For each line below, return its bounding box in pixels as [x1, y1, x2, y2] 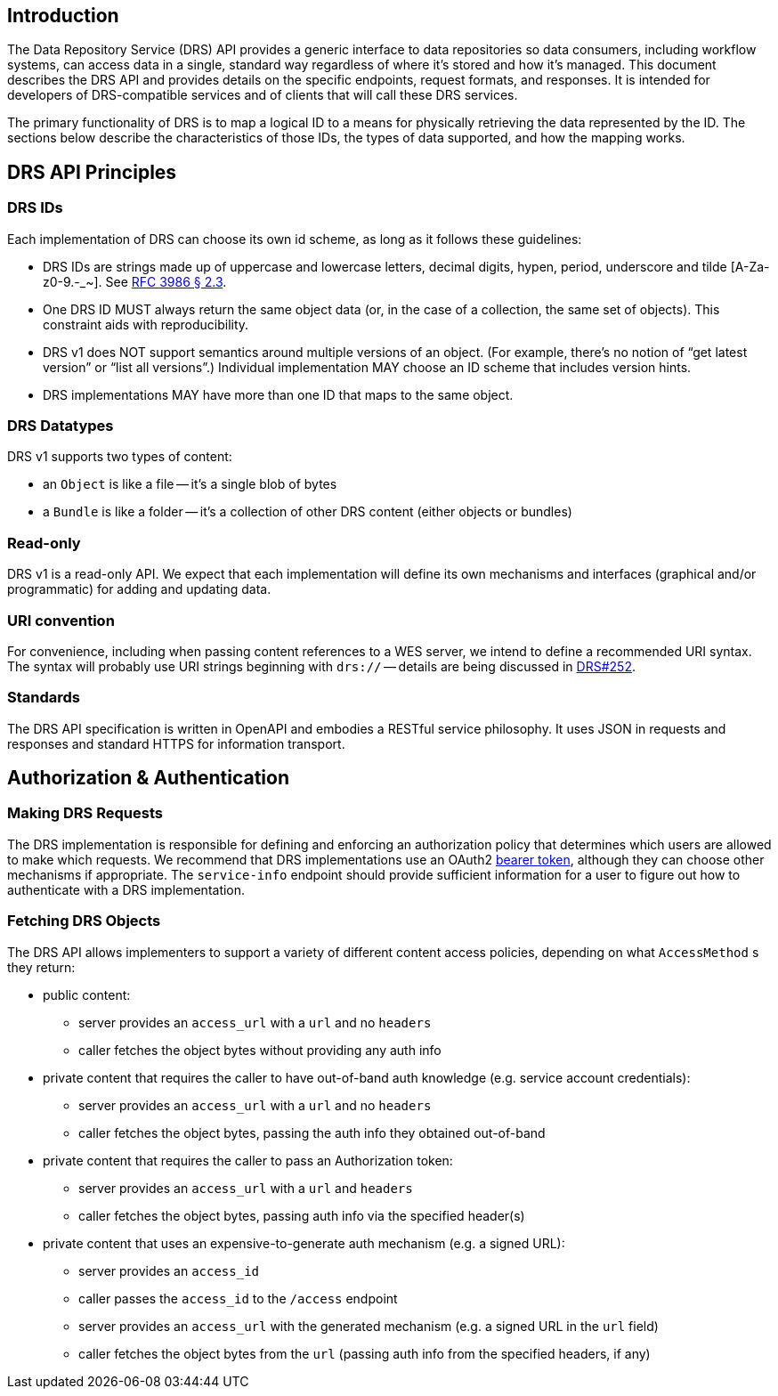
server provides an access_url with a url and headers [78, 1180, 413, 1196]
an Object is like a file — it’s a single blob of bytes [43, 476, 337, 492]
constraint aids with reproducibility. [43, 316, 249, 332]
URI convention [7, 611, 115, 629]
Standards [7, 688, 81, 707]
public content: [43, 986, 131, 1002]
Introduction [7, 4, 119, 27]
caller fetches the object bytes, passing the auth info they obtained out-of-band [78, 1124, 546, 1140]
